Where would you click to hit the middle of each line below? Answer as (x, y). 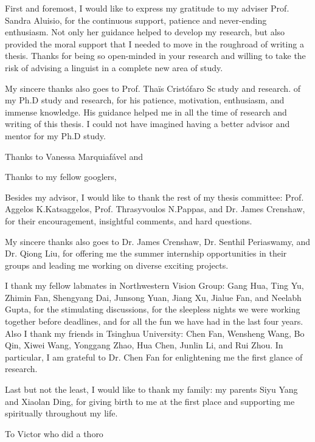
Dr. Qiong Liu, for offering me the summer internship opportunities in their (146, 253)
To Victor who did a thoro (54, 433)
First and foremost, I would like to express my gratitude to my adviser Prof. (147, 8)
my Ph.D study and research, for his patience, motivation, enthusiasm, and (145, 100)
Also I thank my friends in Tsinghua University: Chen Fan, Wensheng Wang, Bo (155, 333)
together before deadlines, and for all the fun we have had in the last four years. (154, 321)
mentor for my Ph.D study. (55, 135)
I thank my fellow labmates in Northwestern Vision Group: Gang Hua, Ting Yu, (154, 285)
